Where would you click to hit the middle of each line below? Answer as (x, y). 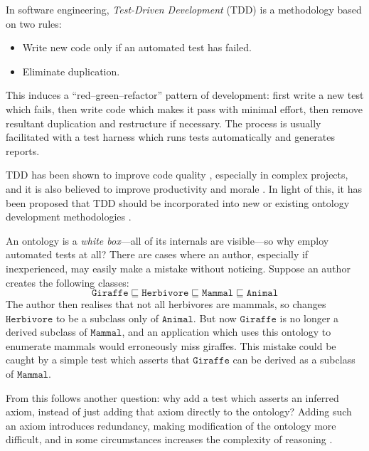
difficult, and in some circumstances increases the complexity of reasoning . (169, 439)
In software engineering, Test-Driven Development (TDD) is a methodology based (184, 9)
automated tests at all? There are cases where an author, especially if (157, 254)
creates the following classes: (68, 282)
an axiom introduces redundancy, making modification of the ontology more (171, 425)
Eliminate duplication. (71, 71)
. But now (215, 318)
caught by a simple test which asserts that (98, 360)
